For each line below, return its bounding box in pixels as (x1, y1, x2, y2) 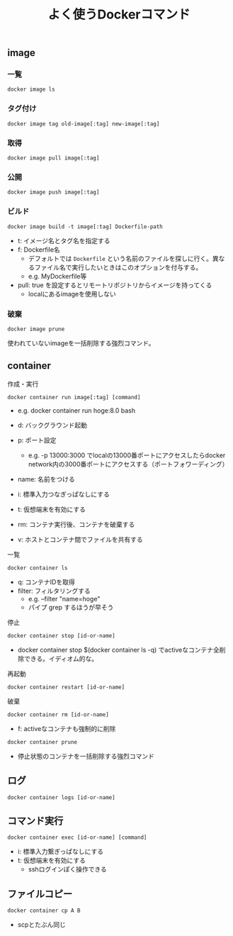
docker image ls (7, 86, 55, 93)
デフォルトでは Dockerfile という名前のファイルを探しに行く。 (28, 254, 213, 262)
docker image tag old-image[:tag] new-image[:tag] (7, 120, 160, 128)
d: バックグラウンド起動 (17, 420, 87, 429)
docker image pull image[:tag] (7, 155, 100, 162)
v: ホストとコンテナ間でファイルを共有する (17, 535, 143, 543)
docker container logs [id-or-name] (7, 793, 115, 801)
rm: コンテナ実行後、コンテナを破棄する (17, 520, 135, 528)
